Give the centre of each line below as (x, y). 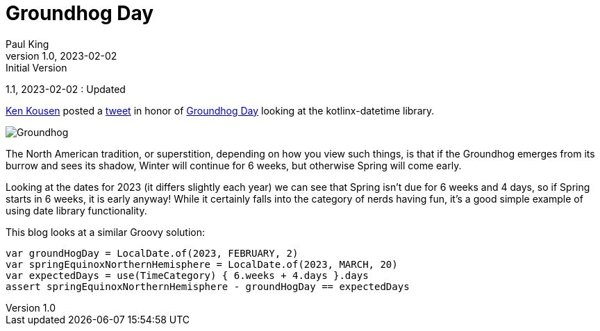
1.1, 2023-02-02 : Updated (66, 89)
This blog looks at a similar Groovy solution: (105, 232)
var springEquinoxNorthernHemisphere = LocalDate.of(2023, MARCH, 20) (202, 264)
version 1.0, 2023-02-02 (61, 56)
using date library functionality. (76, 210)
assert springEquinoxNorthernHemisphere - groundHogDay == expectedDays (208, 286)
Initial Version (36, 67)
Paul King (27, 44)
